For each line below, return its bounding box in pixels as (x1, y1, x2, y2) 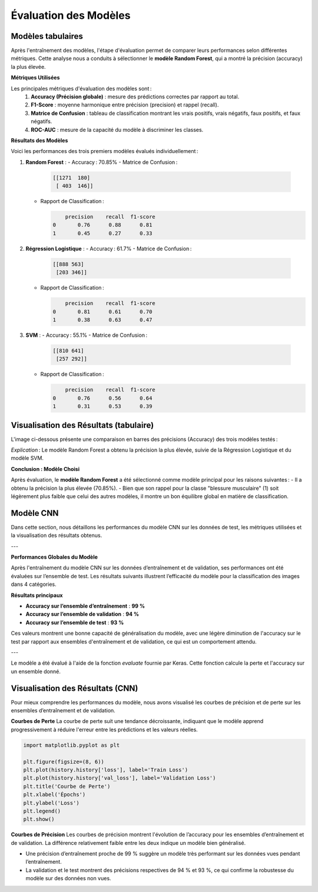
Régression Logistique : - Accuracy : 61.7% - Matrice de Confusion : (25, 245, 192, 252)
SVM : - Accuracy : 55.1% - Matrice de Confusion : (25, 331, 147, 339)
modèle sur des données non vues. (25, 875, 111, 882)
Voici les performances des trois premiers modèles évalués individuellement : (11, 148, 198, 155)
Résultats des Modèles (11, 137, 68, 144)
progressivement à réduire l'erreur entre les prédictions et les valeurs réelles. (11, 726, 198, 733)
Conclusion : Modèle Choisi (11, 465, 79, 472)
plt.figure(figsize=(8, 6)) (23, 758, 104, 765)
